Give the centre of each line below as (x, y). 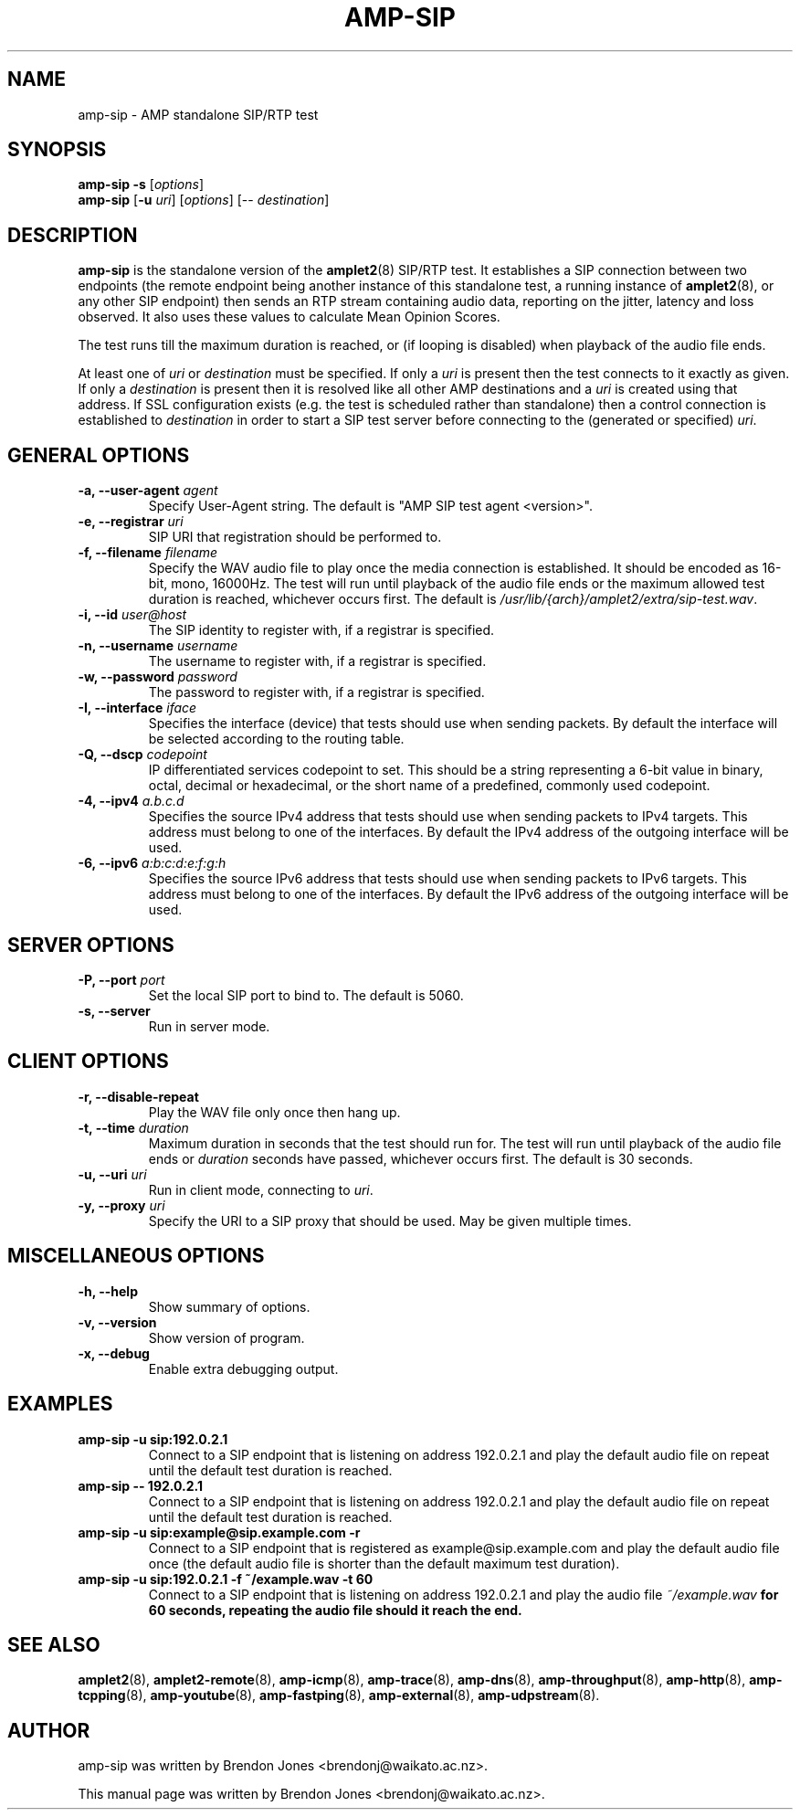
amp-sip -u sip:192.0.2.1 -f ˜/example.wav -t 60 (226, 1579)
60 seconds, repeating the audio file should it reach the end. (335, 1610)
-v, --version (117, 1322)
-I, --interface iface (137, 708)
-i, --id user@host (132, 615)
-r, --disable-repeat (138, 1096)
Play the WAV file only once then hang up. (274, 1112)
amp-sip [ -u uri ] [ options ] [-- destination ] (204, 200)
